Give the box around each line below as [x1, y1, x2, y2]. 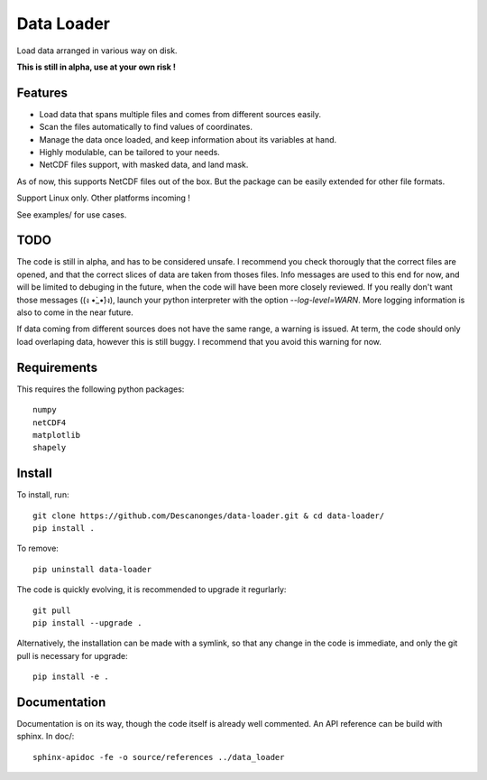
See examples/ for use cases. [16, 209, 127, 220]
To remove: [16, 543, 59, 554]
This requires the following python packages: [16, 384, 185, 395]
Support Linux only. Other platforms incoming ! [16, 192, 191, 203]
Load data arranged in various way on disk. [16, 45, 178, 56]
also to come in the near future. [16, 307, 134, 318]
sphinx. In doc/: [16, 731, 75, 742]
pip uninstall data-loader [32, 564, 152, 574]
